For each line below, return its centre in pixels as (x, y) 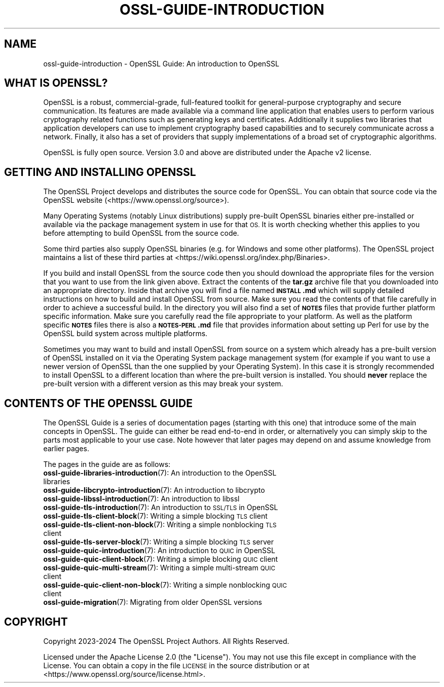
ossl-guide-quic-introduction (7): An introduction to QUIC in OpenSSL (159, 551)
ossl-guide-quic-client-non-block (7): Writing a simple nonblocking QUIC (165, 585)
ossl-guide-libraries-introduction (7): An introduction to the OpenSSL (160, 473)
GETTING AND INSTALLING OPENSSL (100, 172)
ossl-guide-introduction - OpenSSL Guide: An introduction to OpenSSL (161, 63)
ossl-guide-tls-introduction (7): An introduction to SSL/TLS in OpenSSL (161, 508)
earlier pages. (66, 449)
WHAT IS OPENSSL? (56, 83)
